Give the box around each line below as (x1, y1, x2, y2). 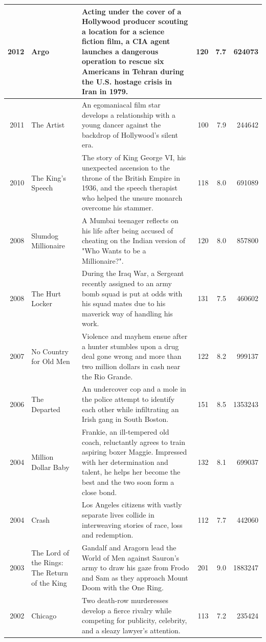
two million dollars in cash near (82, 360, 181, 371)
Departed (31, 403, 60, 414)
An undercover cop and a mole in (82, 383, 186, 394)
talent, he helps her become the (82, 466, 181, 477)
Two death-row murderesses (82, 595, 169, 606)
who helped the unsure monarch (82, 192, 183, 203)
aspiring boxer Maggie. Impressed (82, 446, 187, 457)
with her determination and (82, 456, 168, 467)
